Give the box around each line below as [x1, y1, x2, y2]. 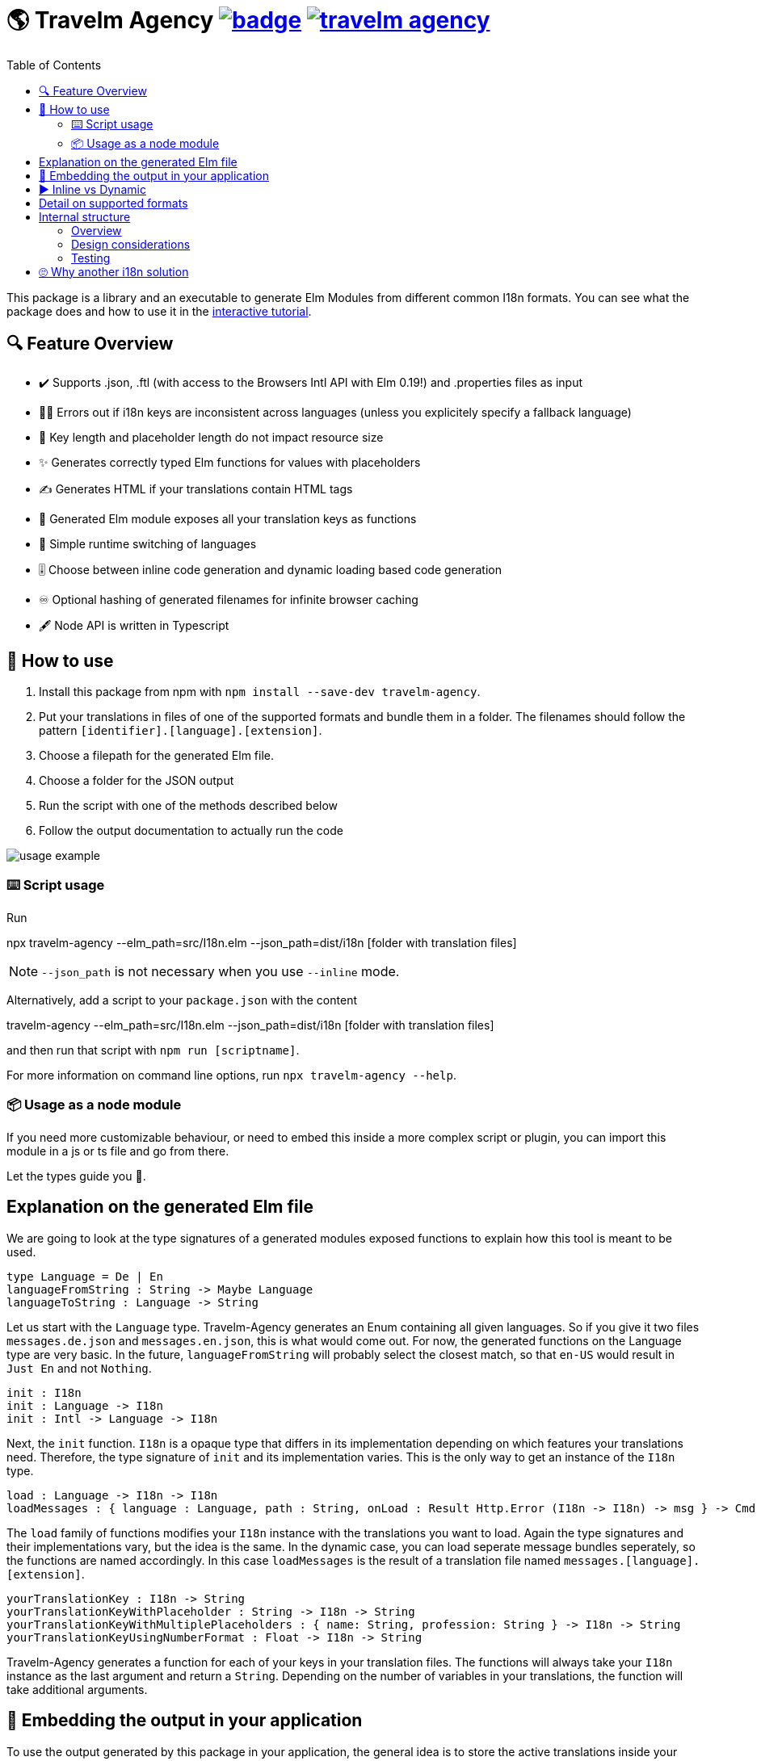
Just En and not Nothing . [6, 1361, 152, 1375]
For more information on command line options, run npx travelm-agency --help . [6, 1068, 456, 1083]
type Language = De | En [6, 1269, 163, 1283]
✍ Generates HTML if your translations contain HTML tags [39, 481, 353, 496]
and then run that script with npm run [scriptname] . [6, 1043, 300, 1058]
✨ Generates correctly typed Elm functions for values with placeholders [39, 455, 421, 469]
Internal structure [39, 209, 131, 224]
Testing [71, 250, 111, 265]
